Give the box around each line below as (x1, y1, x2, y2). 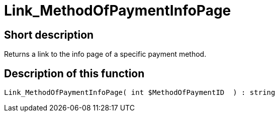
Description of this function (4, 67, 145, 80)
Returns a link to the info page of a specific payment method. (4, 50, 207, 59)
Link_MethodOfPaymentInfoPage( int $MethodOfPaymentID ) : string (4, 88, 275, 97)
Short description (4, 28, 94, 41)
